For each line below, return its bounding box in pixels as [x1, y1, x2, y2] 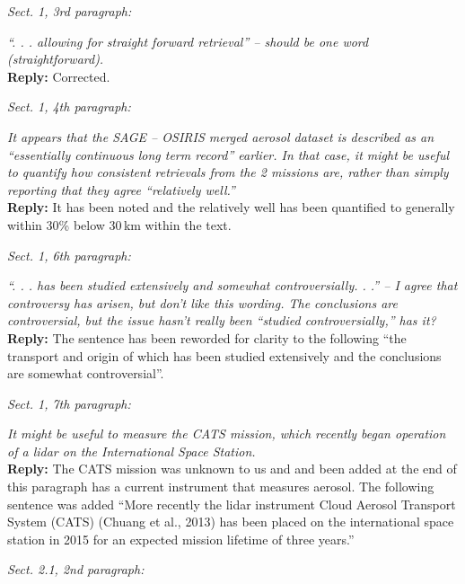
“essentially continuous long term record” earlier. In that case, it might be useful [7, 145, 450, 164]
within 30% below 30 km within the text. [7, 215, 232, 234]
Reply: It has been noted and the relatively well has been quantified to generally [7, 198, 455, 217]
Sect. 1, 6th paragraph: [7, 245, 131, 264]
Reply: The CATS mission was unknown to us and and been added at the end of [7, 459, 457, 478]
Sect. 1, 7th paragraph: [7, 394, 131, 412]
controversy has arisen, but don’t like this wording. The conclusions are [7, 293, 398, 312]
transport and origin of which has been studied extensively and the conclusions [7, 346, 442, 365]
